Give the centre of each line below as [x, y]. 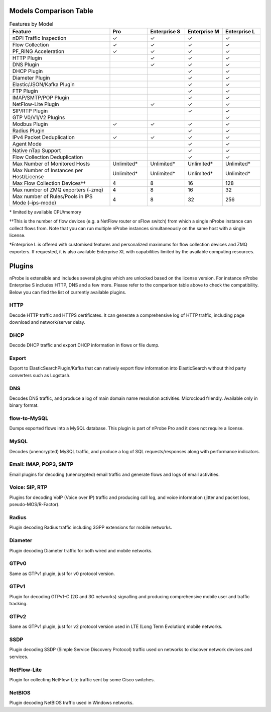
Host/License [28, 176]
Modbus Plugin [30, 124]
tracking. [18, 604]
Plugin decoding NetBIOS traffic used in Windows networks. [72, 703]
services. [19, 657]
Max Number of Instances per [48, 170]
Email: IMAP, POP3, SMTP [41, 464]
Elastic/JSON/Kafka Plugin [43, 84]
